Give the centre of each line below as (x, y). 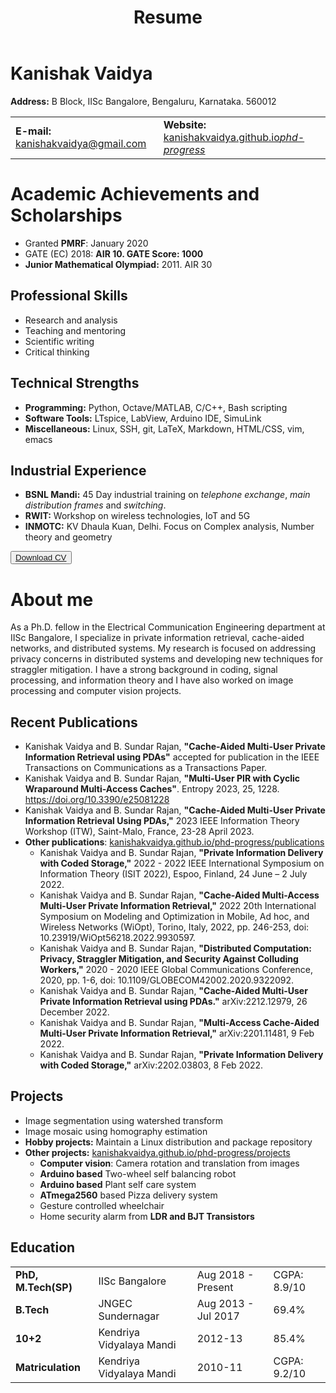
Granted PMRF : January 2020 (86, 243)
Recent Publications (74, 722)
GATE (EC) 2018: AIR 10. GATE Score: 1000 (114, 253)
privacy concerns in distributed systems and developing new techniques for (166, 659)
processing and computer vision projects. (96, 691)
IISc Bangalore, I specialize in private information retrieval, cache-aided (157, 638)
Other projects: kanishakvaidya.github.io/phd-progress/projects (157, 1152)
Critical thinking (57, 352)
